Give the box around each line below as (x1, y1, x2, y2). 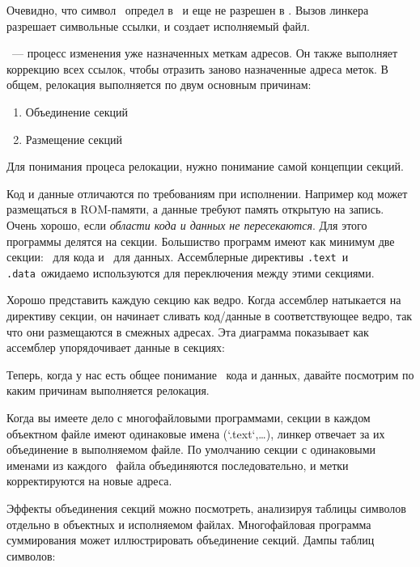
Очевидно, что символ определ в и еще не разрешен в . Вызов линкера (6, 2, 369, 18)
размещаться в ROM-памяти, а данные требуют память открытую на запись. (6, 201, 384, 218)
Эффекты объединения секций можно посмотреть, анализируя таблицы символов (6, 499, 406, 516)
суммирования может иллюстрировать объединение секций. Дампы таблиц (6, 531, 375, 548)
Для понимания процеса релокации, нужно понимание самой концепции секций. (6, 158, 404, 175)
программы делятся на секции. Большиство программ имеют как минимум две (6, 232, 395, 249)
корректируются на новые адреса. (6, 472, 172, 489)
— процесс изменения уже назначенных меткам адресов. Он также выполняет (11, 44, 398, 61)
